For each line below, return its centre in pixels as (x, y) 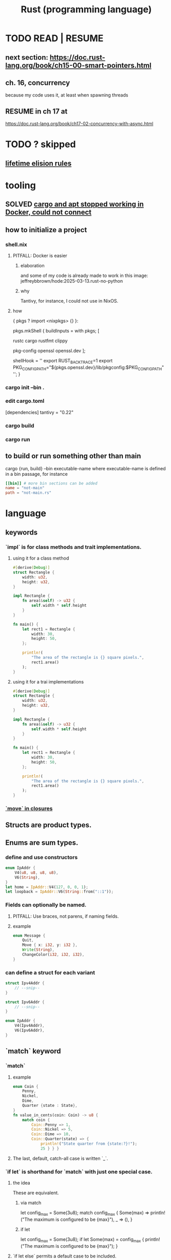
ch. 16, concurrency (38, 82)
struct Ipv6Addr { (25, 1002)
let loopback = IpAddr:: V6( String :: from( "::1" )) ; (60, 892)
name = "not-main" (25, 488)
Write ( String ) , (39, 950)
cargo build (20, 425)
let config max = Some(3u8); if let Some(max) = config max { (82, 1240)
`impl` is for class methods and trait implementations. (73, 547)
